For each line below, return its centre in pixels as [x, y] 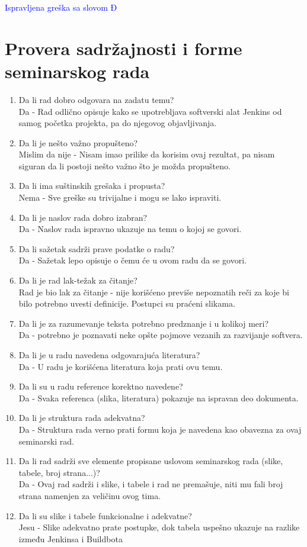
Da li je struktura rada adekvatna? [82, 418]
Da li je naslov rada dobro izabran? [83, 217]
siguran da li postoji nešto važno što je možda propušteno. [124, 165]
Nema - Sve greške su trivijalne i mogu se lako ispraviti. [120, 197]
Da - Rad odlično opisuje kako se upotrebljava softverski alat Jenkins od [150, 111]
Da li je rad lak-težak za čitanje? [78, 280]
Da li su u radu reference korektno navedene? [101, 386]
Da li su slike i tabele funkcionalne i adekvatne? [105, 515]
